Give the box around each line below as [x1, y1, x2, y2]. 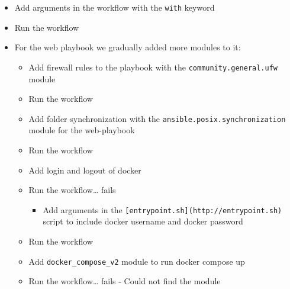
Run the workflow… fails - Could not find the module [28, 275, 221, 287]
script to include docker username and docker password [43, 215, 243, 227]
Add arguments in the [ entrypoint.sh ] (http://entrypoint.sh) [43, 203, 282, 216]
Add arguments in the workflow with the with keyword [14, 1, 215, 13]
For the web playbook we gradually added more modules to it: [14, 41, 241, 53]
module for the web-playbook [28, 124, 135, 136]
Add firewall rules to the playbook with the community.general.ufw [28, 60, 278, 73]
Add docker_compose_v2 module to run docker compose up [28, 255, 245, 267]
